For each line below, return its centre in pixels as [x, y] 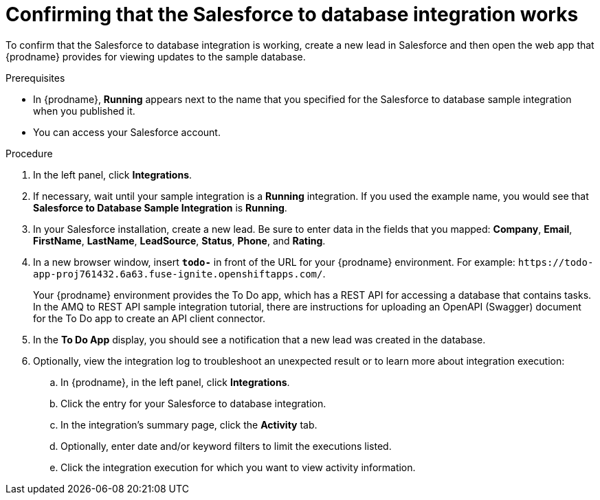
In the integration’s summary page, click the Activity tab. [189, 424]
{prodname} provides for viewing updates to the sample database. [156, 56]
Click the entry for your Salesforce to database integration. [193, 403]
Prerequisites [35, 78]
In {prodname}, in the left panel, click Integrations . [175, 382]
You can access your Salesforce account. [127, 132]
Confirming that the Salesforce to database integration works [292, 14]
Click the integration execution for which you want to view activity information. [238, 467]
